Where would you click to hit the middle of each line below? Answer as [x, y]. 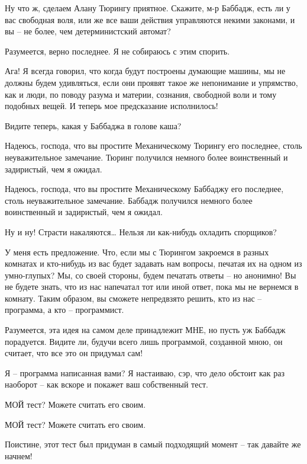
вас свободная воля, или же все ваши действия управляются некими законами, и [150, 19]
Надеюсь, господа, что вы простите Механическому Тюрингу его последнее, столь [153, 145]
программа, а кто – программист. [64, 310]
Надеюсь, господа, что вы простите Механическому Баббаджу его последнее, [144, 189]
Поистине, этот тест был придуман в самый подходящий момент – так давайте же [153, 444]
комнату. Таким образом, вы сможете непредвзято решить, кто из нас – [133, 298]
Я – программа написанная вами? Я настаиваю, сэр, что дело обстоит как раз [145, 372]
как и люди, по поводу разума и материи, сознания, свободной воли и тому [141, 94]
